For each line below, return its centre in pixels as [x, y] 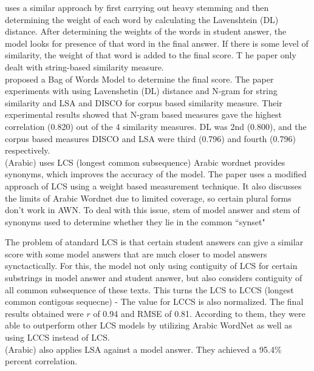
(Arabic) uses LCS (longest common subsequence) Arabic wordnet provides [145, 162]
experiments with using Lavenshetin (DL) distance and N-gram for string [141, 91]
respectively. [28, 150]
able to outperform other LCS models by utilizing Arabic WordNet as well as [148, 325]
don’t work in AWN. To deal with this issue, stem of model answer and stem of [152, 210]
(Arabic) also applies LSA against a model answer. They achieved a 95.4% [143, 349]
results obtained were [44, 313]
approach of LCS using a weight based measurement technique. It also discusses [153, 185]
